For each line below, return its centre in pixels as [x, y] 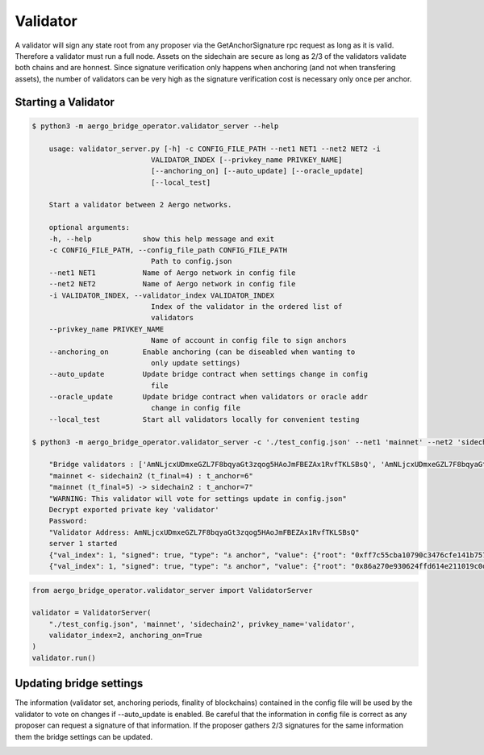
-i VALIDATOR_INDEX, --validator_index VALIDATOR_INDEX [162, 295]
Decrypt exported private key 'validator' [134, 509]
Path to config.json [191, 261]
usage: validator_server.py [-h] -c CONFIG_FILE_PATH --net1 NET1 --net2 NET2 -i [215, 148]
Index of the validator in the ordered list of [246, 306]
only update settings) [196, 363]
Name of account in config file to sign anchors [248, 340]
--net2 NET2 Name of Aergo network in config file [172, 284]
